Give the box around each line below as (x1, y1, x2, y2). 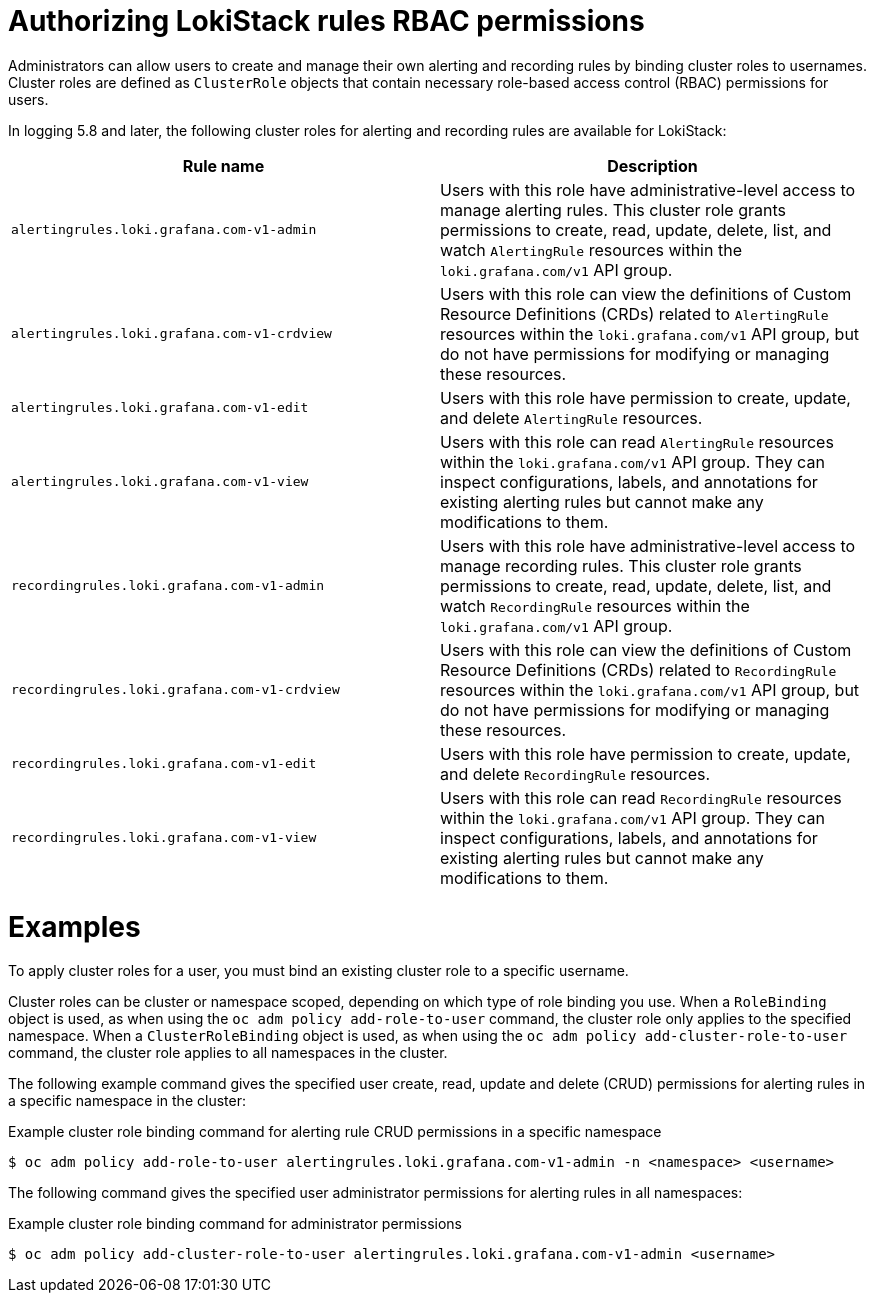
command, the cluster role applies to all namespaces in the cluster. (8, 1044, 448, 1062)
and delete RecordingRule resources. (440, 763, 711, 784)
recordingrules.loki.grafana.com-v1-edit (11, 756, 317, 772)
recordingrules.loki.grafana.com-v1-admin (11, 578, 325, 594)
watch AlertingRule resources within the (440, 239, 742, 260)
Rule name (182, 155, 265, 176)
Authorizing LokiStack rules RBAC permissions (8, 4, 645, 38)
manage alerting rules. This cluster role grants (440, 199, 786, 220)
